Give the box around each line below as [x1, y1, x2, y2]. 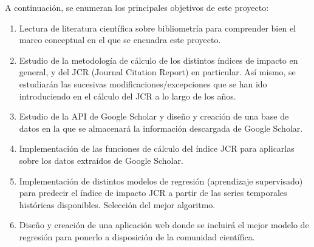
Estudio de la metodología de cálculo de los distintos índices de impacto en [19, 53, 298, 66]
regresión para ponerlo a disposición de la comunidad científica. [19, 230, 255, 243]
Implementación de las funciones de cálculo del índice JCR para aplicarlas [19, 142, 295, 155]
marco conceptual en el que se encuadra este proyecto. [19, 33, 221, 46]
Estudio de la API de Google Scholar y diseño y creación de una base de [19, 110, 289, 123]
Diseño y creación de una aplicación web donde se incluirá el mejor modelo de [19, 218, 309, 231]
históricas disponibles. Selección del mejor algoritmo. [19, 198, 216, 211]
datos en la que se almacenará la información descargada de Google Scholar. [19, 121, 303, 134]
